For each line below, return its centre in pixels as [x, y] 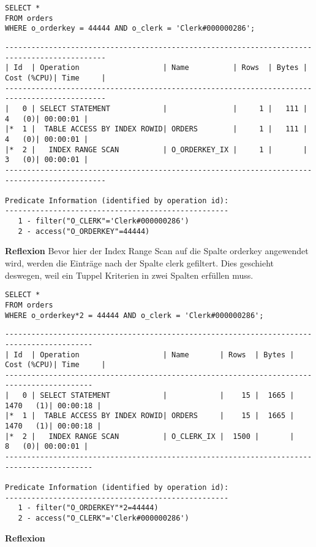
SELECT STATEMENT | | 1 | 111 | [174, 108]
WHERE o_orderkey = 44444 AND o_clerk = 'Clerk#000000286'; [130, 29]
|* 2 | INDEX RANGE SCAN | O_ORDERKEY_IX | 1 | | [156, 149]
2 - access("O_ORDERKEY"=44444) [84, 231]
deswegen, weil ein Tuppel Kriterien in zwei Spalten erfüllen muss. [129, 275]
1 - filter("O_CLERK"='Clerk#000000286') [103, 221]
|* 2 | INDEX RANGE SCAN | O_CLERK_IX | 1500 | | [150, 436]
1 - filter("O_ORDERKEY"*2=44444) [88, 508]
